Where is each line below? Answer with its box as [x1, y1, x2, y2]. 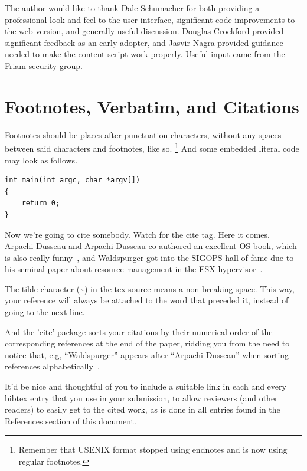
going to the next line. [5, 306, 85, 318]
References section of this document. [5, 414, 136, 427]
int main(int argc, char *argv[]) [5, 176, 141, 185]
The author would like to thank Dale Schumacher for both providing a [5, 2, 260, 14]
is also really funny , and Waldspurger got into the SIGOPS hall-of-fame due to [5, 251, 294, 263]
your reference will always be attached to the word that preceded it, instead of [5, 294, 289, 306]
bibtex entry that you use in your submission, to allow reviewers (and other [5, 391, 278, 404]
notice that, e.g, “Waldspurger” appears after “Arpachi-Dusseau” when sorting [5, 348, 289, 361]
